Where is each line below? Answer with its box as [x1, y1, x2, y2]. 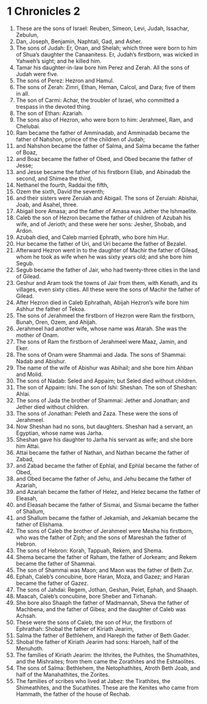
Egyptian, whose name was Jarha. [15, 429, 103, 437]
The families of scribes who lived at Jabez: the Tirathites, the [15, 677, 171, 684]
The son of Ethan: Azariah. [15, 109, 84, 117]
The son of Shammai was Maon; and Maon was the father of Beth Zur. [15, 566, 194, 574]
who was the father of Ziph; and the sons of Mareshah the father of [15, 533, 187, 541]
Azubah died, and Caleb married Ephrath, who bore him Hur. [15, 233, 170, 241]
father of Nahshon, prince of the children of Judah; [15, 135, 146, 143]
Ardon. [15, 227, 33, 234]
